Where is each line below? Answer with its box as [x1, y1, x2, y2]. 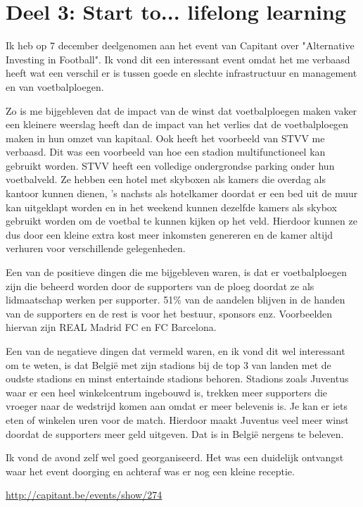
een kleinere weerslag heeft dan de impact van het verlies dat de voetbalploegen [6, 117, 349, 132]
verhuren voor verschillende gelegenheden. [6, 241, 186, 256]
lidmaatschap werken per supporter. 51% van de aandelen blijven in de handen [6, 292, 345, 307]
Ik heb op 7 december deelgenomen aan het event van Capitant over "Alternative [6, 38, 355, 53]
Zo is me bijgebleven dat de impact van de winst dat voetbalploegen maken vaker [6, 103, 357, 118]
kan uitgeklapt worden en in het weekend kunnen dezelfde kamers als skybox [6, 199, 337, 214]
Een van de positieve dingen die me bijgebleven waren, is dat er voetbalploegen [6, 265, 347, 280]
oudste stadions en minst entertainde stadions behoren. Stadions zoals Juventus [6, 371, 349, 386]
